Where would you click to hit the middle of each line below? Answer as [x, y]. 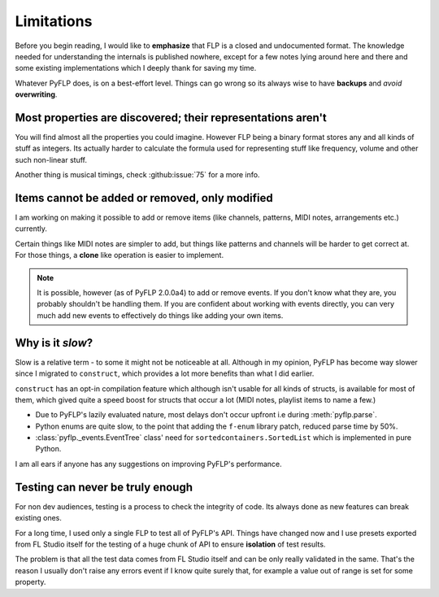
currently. [31, 229]
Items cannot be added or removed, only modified [144, 198]
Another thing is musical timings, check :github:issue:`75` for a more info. [137, 175]
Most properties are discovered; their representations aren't [171, 118]
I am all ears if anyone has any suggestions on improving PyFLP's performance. [148, 464]
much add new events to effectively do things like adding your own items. [160, 315]
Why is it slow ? [54, 343]
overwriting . [36, 94]
